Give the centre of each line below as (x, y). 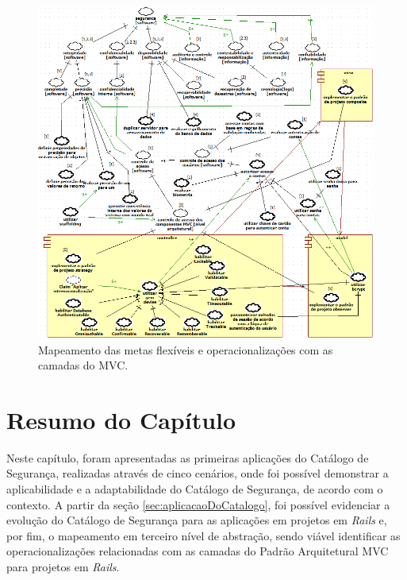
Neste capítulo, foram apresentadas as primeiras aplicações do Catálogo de (188, 457)
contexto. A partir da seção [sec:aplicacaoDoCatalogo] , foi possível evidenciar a (198, 504)
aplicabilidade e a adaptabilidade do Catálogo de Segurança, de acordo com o (195, 489)
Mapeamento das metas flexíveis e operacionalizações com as (186, 349)
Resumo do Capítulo (121, 419)
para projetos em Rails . (63, 566)
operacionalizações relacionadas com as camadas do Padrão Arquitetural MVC (198, 551)
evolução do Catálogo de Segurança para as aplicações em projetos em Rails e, (197, 520)
